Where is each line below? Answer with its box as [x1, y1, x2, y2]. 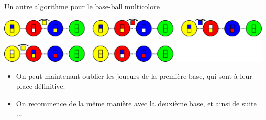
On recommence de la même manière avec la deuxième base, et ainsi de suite [16, 98, 257, 108]
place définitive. [16, 80, 65, 91]
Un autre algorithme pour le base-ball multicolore [4, 1, 160, 11]
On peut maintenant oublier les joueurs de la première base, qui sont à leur [16, 70, 252, 81]
